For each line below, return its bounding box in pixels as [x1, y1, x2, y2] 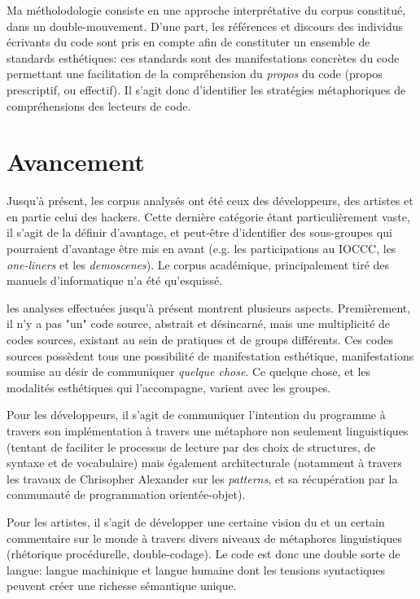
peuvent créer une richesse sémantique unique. [7, 577, 237, 594]
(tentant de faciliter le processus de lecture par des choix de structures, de [7, 438, 376, 455]
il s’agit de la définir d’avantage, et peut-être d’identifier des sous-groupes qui [7, 224, 392, 241]
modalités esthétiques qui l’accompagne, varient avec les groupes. [7, 378, 331, 396]
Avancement [7, 145, 145, 178]
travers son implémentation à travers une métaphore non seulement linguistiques [7, 422, 409, 439]
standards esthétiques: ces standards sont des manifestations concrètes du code [7, 49, 400, 66]
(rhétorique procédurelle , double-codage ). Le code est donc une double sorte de [7, 545, 400, 562]
